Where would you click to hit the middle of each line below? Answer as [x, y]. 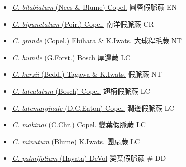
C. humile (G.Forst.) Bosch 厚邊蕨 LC [71, 57]
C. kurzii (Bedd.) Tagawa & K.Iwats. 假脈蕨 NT [87, 74]
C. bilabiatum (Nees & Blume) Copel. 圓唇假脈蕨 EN [95, 7]
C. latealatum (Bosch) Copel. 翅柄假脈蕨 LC [81, 91]
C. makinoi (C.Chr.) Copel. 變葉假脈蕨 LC [79, 125]
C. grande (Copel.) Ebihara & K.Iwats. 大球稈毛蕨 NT [97, 41]
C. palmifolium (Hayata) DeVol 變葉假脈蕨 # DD [89, 158]
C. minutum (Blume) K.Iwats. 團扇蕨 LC [76, 141]
